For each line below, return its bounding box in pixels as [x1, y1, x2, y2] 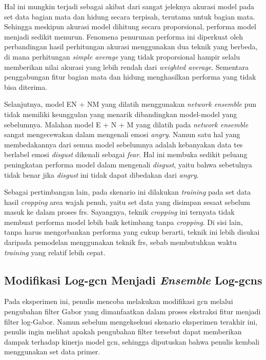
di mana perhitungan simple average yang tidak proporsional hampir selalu [4, 51, 240, 62]
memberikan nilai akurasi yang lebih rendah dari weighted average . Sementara [4, 61, 249, 72]
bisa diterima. [4, 81, 48, 92]
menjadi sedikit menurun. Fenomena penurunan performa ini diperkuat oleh [4, 31, 243, 42]
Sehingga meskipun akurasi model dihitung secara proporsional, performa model [4, 21, 256, 32]
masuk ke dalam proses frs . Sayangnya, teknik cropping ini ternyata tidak [4, 206, 235, 217]
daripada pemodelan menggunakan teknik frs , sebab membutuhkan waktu [4, 237, 237, 248]
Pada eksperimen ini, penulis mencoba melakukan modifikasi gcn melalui [4, 296, 233, 307]
